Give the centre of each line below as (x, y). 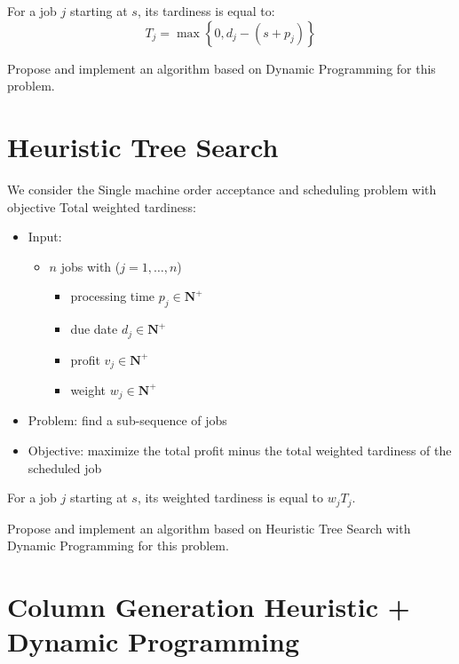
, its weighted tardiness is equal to (230, 498)
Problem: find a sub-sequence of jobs (127, 420)
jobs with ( (91, 266)
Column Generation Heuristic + (209, 607)
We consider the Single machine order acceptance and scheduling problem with (222, 189)
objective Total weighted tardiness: (102, 206)
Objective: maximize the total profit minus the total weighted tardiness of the (240, 451)
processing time (113, 296)
